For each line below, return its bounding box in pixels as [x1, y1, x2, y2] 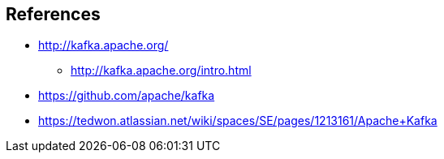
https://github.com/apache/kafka [38, 88, 215, 103]
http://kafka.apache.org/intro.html [71, 63, 252, 78]
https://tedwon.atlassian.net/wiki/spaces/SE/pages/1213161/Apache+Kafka [38, 114, 438, 128]
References [6, 4, 101, 24]
